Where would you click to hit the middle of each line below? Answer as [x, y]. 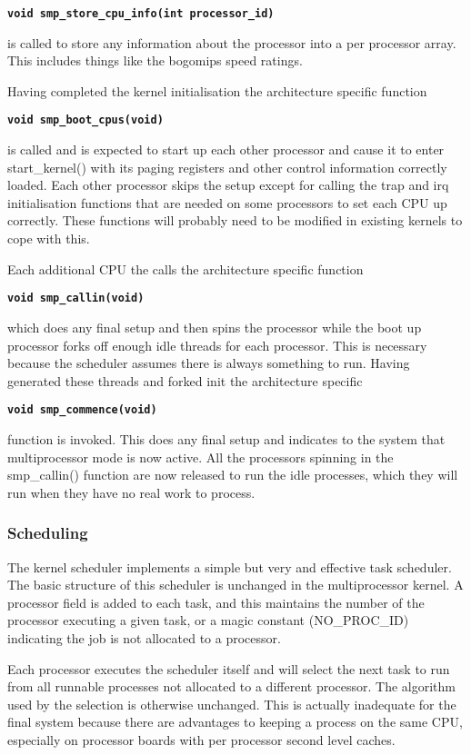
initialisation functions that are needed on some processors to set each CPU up [227, 202]
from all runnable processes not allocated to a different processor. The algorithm [231, 686]
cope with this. [49, 238]
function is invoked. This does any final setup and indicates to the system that [226, 438]
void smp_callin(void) [76, 298]
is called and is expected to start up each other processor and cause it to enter [226, 149]
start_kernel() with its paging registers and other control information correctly [227, 167]
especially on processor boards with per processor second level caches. [201, 739]
